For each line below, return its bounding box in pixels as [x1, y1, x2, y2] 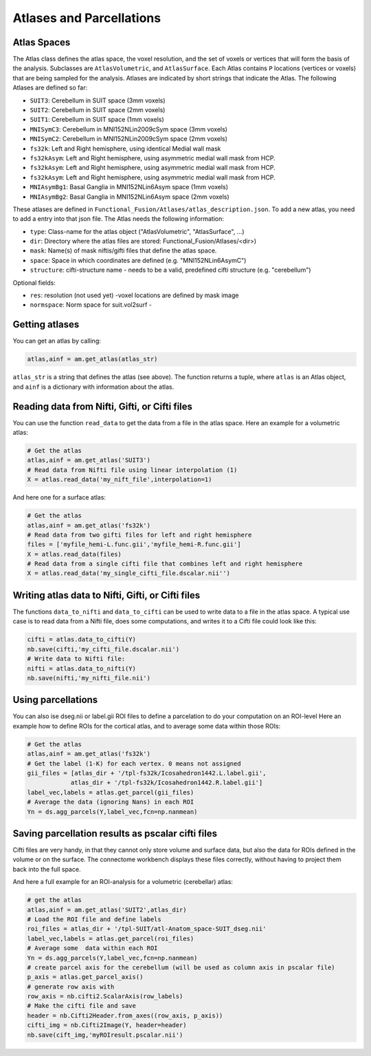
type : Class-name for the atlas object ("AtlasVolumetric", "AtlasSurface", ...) [30, 227, 245, 235]
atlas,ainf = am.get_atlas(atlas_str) [27, 355, 158, 363]
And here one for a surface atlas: [12, 493, 106, 502]
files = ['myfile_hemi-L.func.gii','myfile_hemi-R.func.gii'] [27, 541, 241, 548]
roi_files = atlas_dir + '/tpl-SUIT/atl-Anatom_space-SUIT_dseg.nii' [27, 925, 267, 933]
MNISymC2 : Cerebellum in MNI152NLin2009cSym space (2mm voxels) [30, 135, 228, 143]
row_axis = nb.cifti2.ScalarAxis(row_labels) [27, 993, 183, 1000]
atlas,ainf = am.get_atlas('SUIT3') [27, 456, 151, 464]
